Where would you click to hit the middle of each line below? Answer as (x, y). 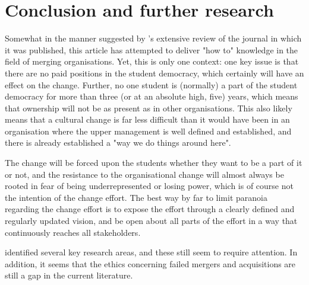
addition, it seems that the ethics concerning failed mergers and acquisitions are (150, 263)
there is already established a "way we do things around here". (118, 142)
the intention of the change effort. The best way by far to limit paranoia (136, 197)
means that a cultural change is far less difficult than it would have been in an (147, 119)
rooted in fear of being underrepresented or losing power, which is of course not (149, 186)
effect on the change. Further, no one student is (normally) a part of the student (151, 84)
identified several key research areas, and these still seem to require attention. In (151, 252)
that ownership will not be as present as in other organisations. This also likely (149, 108)
